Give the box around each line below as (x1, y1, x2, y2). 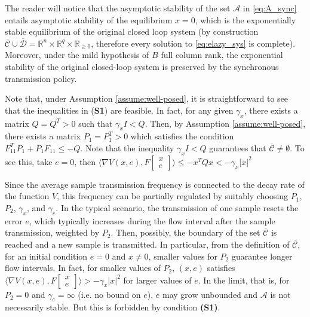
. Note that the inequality (80, 141, 174, 154)
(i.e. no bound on (78, 288, 141, 300)
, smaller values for (148, 249, 217, 262)
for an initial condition (5, 249, 88, 262)
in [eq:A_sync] (243, 2, 297, 14)
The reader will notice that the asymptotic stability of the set (5, 2, 231, 14)
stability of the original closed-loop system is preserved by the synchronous (5, 60, 279, 72)
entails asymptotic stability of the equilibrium (5, 13, 173, 26)
